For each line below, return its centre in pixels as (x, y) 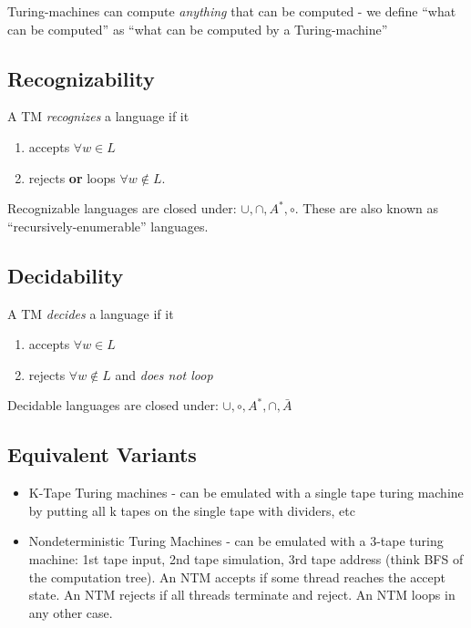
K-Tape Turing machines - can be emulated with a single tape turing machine (246, 493)
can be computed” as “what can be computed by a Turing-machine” (198, 29)
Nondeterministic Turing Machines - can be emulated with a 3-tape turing (236, 541)
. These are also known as (367, 208)
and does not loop (164, 374)
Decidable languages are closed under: (113, 405)
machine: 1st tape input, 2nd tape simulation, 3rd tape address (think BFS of (246, 558)
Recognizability (81, 78)
